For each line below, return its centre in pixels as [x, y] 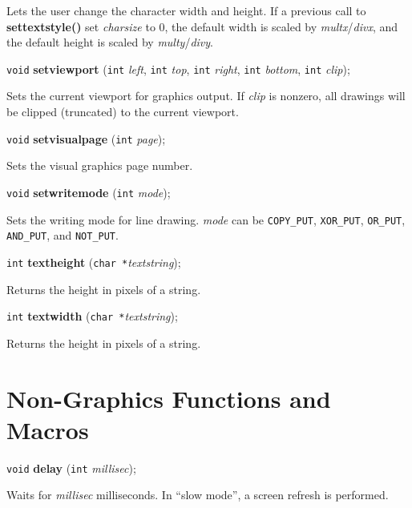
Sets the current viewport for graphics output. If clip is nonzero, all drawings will [206, 96]
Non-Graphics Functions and [169, 398]
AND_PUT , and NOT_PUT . [63, 235]
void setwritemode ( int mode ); [89, 192]
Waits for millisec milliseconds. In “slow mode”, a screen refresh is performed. [198, 495]
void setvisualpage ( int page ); [86, 138]
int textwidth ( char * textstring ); [92, 316]
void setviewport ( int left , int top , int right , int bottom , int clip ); [178, 69]
